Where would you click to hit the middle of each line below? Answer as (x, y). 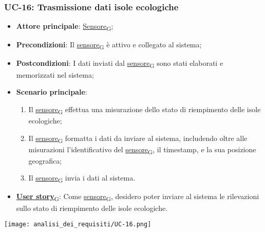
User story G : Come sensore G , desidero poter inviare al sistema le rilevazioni (138, 197)
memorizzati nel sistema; (55, 74)
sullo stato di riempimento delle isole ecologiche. (92, 208)
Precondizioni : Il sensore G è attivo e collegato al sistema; (109, 45)
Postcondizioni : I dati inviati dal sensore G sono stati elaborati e (120, 64)
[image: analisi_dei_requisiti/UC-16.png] (78, 225)
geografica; (45, 160)
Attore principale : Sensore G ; (65, 27)
